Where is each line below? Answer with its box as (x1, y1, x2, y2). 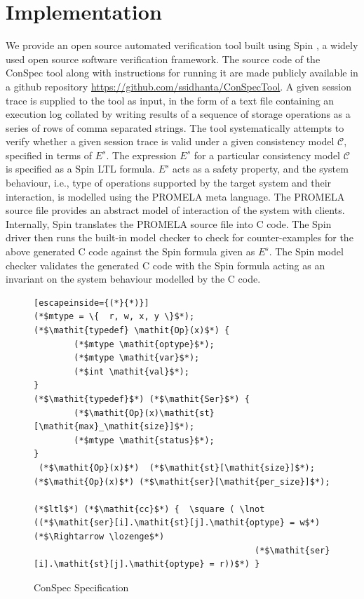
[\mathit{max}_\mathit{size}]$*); (34, 422, 195, 432)
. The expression (106, 147, 177, 162)
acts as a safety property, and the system (173, 161, 349, 176)
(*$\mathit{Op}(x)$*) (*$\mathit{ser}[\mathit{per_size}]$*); (34, 476, 330, 487)
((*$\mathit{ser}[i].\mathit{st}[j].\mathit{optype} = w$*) (34, 518, 321, 528)
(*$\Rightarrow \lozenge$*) (34, 531, 165, 541)
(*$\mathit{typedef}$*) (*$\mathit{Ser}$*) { (34, 393, 250, 404)
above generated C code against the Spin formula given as (6, 244, 255, 259)
